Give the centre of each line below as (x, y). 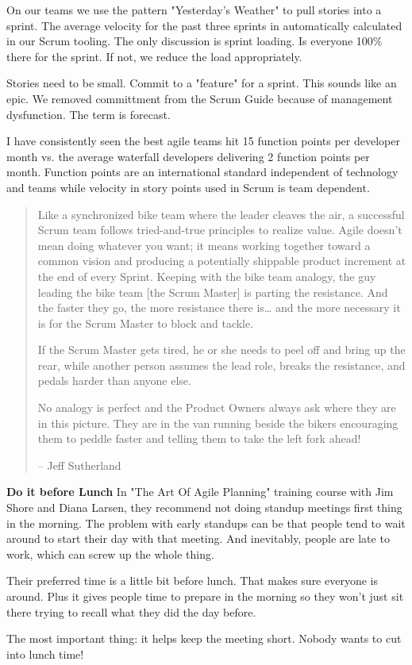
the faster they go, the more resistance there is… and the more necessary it (219, 308)
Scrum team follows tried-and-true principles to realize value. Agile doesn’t (220, 230)
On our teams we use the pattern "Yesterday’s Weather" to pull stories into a (194, 10)
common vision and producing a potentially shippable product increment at (222, 261)
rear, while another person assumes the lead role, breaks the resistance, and (221, 365)
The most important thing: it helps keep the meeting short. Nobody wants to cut (204, 638)
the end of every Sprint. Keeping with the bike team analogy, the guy (207, 276)
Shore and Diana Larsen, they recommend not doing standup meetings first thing (204, 507)
